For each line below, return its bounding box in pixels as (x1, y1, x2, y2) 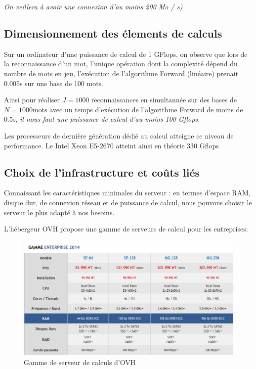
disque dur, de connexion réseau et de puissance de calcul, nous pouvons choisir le (4, 197, 252, 207)
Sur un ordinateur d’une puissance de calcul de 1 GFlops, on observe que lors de (4, 48, 248, 59)
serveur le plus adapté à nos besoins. (4, 207, 115, 217)
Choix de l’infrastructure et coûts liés (4, 164, 200, 180)
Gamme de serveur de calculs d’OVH (24, 357, 136, 368)
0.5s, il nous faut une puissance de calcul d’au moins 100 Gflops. (4, 114, 200, 124)
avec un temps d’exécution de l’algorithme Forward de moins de (49, 104, 243, 114)
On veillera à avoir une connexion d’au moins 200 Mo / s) (4, 1, 183, 11)
